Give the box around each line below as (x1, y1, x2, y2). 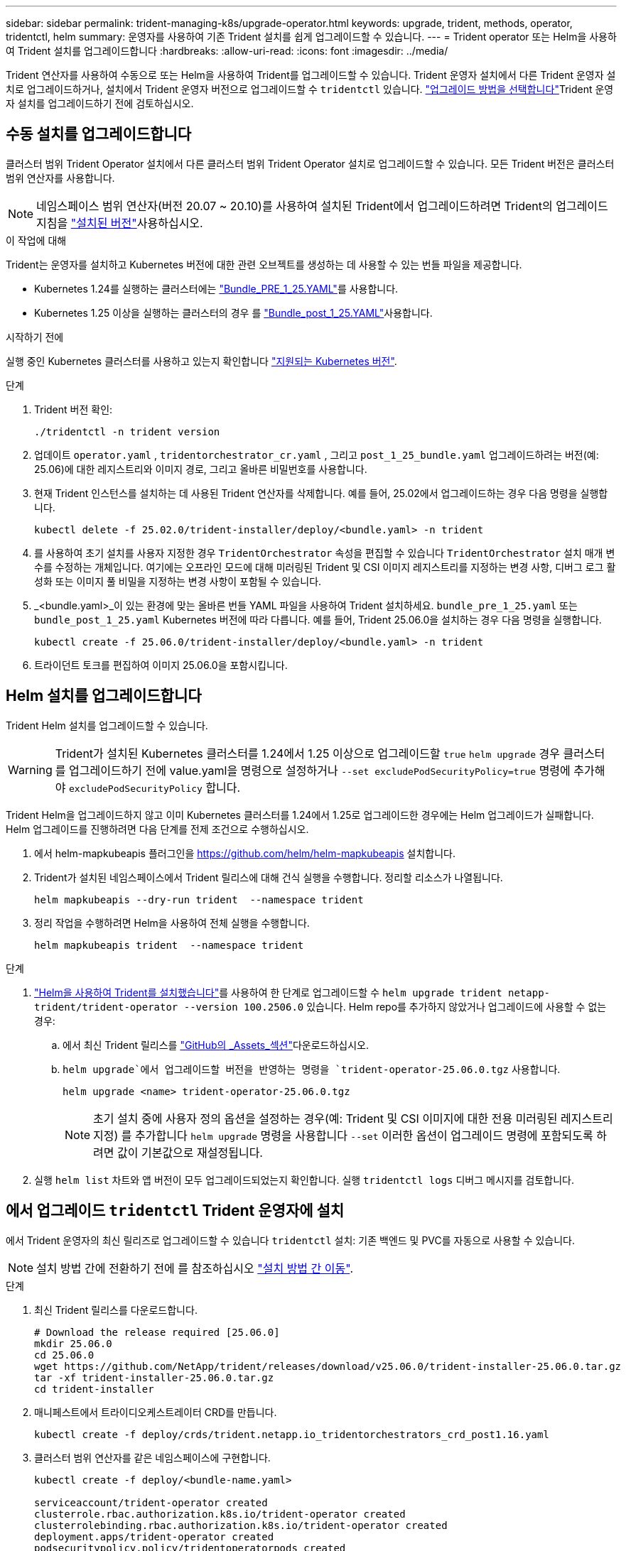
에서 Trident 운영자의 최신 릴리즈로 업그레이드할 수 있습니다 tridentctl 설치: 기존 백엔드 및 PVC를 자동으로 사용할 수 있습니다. (6, 1234, 576, 1246)
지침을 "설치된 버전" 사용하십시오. (36, 215, 203, 230)
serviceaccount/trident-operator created (34, 1496, 268, 1508)
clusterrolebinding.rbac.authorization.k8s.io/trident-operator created (34, 1519, 448, 1531)
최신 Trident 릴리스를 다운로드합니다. (34, 1303, 198, 1316)
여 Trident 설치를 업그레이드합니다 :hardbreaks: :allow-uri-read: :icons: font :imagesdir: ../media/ (6, 45, 448, 57)
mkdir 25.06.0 (34, 1337, 112, 1349)
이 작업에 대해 (6, 234, 67, 246)
